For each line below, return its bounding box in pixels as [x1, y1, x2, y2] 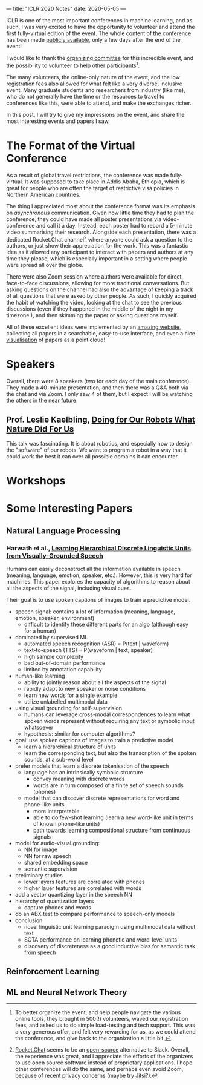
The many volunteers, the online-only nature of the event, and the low [6, 73, 180, 81]
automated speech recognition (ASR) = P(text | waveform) [24, 640, 169, 647]
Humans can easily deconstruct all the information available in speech [6, 566, 181, 573]
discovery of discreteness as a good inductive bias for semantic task [24, 943, 195, 950]
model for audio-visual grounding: [14, 840, 100, 847]
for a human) [24, 627, 56, 635]
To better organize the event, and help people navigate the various [14, 1009, 181, 1016]
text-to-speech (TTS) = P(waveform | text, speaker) [24, 647, 153, 654]
